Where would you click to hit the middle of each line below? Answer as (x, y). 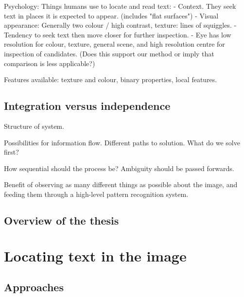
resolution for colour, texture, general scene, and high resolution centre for (114, 44)
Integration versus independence (87, 106)
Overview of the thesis (61, 220)
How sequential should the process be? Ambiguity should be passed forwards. (119, 168)
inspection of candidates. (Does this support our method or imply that (109, 53)
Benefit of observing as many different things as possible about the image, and (121, 184)
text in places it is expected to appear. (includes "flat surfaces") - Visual (111, 15)
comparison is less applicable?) (50, 63)
